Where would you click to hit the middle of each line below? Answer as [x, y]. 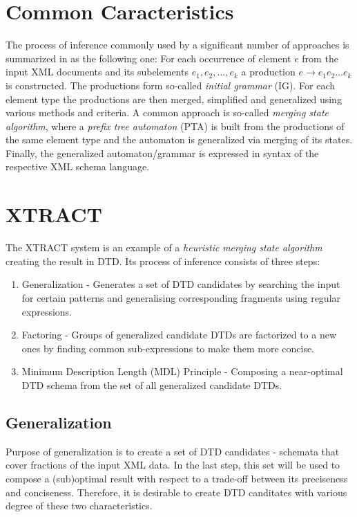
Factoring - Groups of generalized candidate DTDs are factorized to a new [179, 335]
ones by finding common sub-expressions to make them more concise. [168, 348]
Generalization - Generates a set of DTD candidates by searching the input [181, 284]
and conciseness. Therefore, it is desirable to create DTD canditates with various [176, 492]
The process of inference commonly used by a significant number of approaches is [177, 45]
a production [268, 72]
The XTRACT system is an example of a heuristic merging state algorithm [164, 247]
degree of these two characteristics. [79, 506]
